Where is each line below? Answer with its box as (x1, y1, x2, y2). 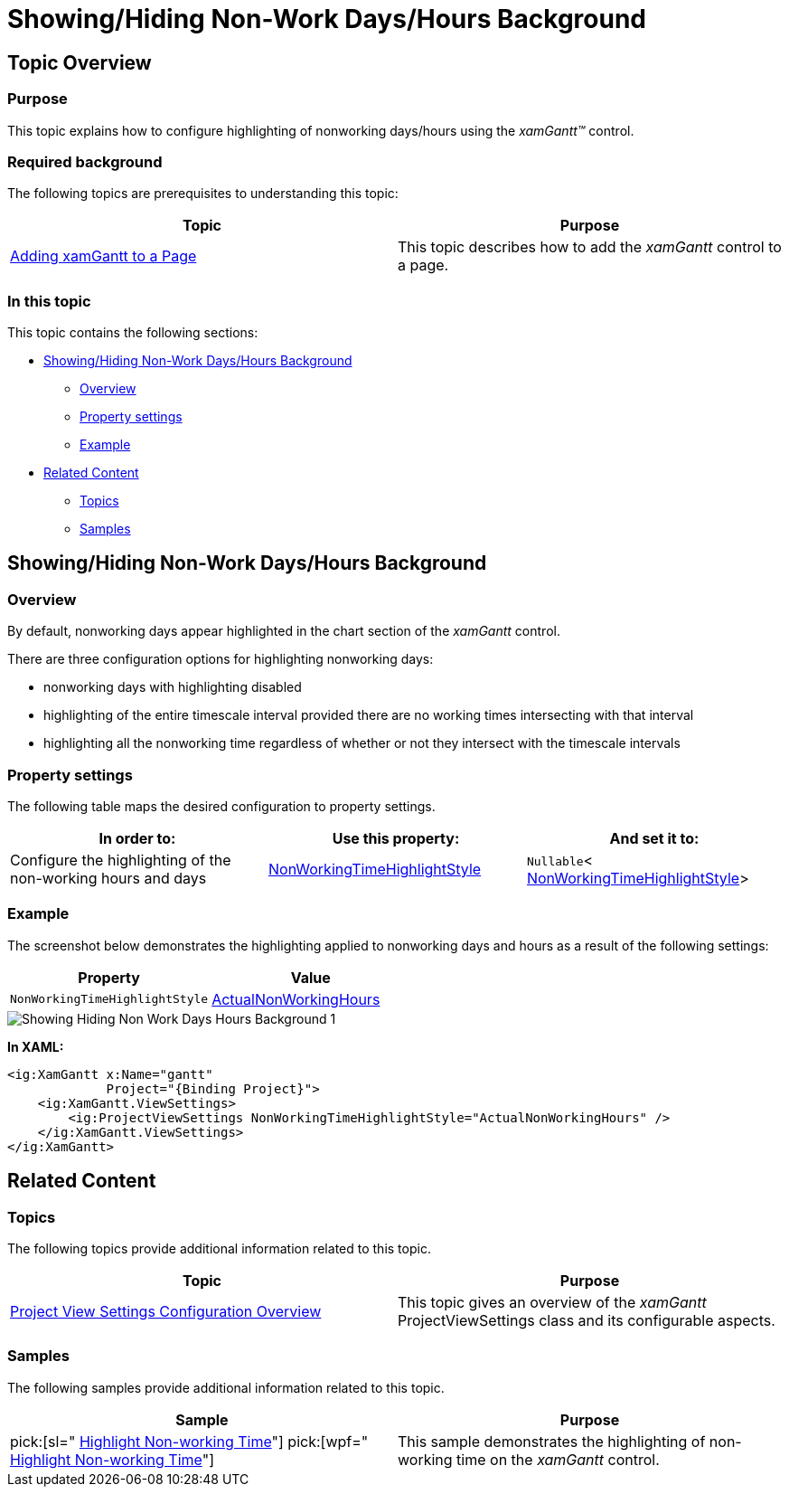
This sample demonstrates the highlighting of (398, 1432, 706, 1451)
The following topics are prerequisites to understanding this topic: (7, 185, 399, 202)
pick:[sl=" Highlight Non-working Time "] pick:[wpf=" (10, 1432, 369, 1451)
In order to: (99, 829, 176, 848)
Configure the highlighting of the (10, 851, 231, 870)
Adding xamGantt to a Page (10, 247, 197, 266)
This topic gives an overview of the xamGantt (398, 1292, 707, 1311)
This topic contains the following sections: (7, 325, 258, 341)
